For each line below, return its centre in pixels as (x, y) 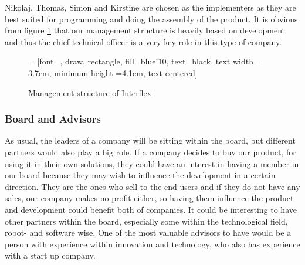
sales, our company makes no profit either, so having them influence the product (149, 198)
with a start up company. (50, 255)
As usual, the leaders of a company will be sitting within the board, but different (150, 140)
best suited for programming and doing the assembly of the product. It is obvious (151, 18)
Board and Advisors (53, 119)
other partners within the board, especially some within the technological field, (146, 221)
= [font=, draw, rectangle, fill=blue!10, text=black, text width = (145, 61)
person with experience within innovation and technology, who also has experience (152, 244)
